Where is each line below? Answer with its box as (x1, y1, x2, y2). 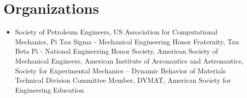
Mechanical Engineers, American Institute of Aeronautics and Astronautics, (15, 55, 244, 65)
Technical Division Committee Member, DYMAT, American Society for (15, 75, 231, 85)
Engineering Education (15, 84, 84, 95)
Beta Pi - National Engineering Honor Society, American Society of (15, 46, 218, 56)
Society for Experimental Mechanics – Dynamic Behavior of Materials (15, 65, 226, 75)
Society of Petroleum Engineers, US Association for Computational (15, 27, 217, 37)
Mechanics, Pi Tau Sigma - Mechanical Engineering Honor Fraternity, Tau (15, 36, 239, 46)
